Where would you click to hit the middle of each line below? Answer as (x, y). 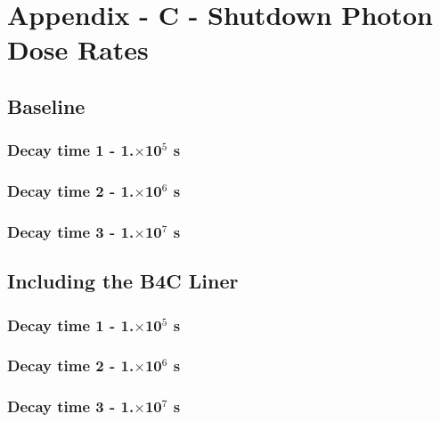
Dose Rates (78, 49)
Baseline (46, 105)
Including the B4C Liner (123, 281)
